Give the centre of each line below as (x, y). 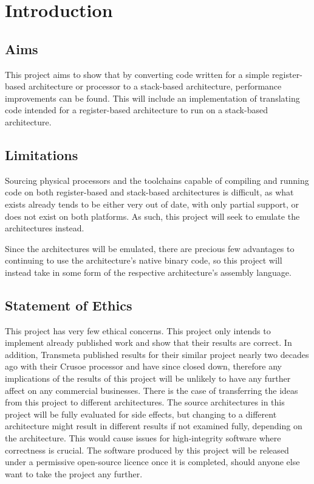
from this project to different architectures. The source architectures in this (145, 402)
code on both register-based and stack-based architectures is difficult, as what (149, 192)
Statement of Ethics (69, 305)
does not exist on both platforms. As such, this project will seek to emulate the (152, 216)
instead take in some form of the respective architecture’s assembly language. (148, 272)
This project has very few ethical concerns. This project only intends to (138, 330)
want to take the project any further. (74, 473)
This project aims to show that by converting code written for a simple (137, 74)
